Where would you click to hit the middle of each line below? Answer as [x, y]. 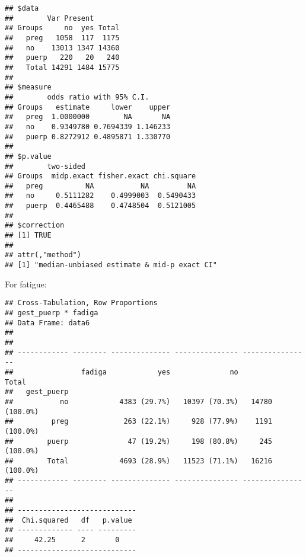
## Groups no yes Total [62, 28]
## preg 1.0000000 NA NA [88, 117]
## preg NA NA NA [101, 186]
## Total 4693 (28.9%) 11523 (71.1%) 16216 [139, 461]
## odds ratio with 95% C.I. [77, 97]
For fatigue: [26, 284]
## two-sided [45, 166]
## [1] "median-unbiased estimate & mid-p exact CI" [111, 265]
